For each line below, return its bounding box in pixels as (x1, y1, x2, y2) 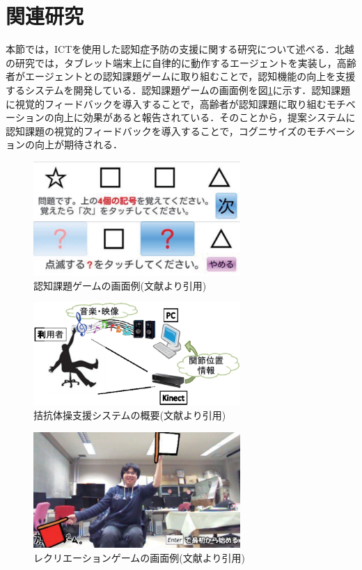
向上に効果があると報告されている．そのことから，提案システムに (54, 110, 356, 125)
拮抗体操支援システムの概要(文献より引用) (33, 408, 226, 422)
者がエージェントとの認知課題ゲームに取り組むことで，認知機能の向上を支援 (6, 69, 356, 84)
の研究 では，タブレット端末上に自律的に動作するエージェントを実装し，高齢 (6, 55, 356, 70)
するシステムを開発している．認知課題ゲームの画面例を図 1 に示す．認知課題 (6, 82, 351, 97)
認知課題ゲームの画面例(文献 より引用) (33, 278, 207, 292)
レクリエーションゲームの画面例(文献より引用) (33, 550, 245, 564)
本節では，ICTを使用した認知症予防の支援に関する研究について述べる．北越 (6, 42, 354, 56)
